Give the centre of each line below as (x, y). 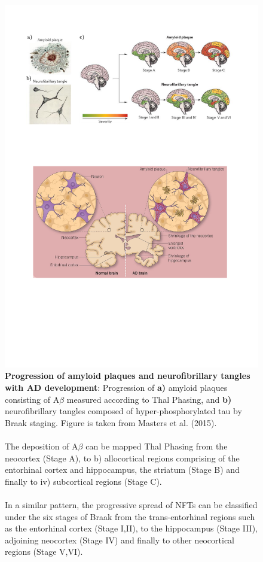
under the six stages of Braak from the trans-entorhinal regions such (130, 516)
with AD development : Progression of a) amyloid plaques (116, 387)
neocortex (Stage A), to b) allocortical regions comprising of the (122, 458)
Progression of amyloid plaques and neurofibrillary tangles (128, 376)
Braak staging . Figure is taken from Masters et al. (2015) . (111, 422)
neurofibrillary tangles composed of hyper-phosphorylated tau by (123, 411)
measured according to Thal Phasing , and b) (149, 399)
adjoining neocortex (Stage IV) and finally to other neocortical (120, 540)
